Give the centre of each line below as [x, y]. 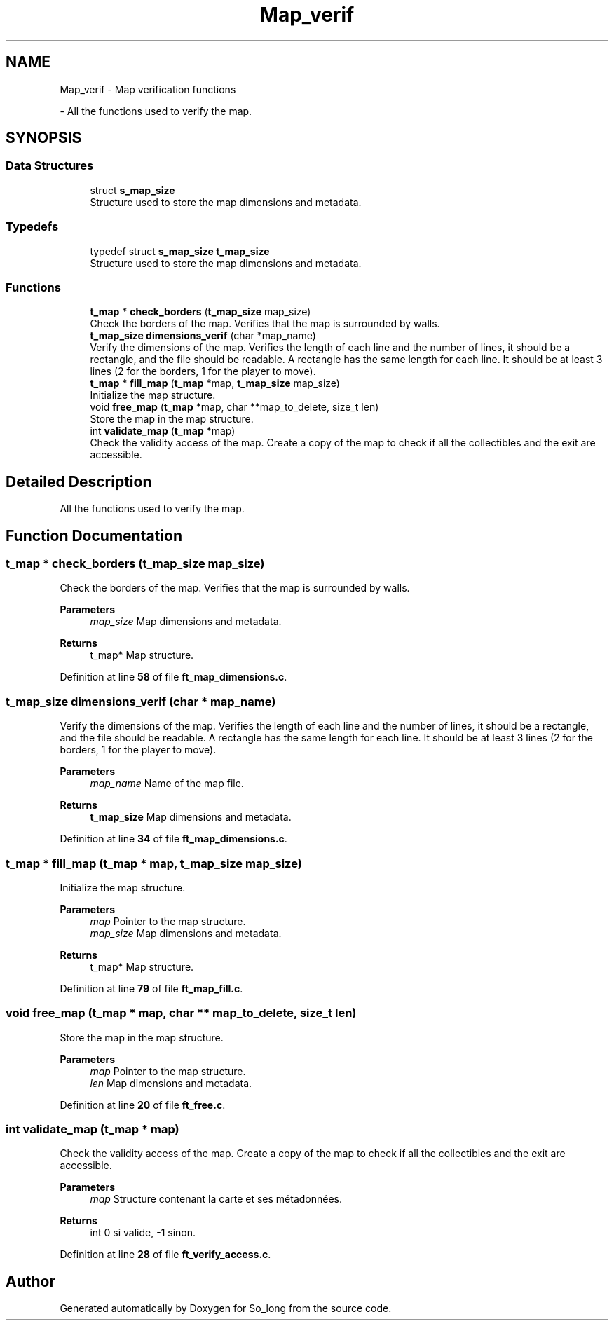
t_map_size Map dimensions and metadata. [191, 817]
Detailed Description [79, 481]
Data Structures [50, 166]
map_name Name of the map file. [167, 784]
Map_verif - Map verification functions [148, 89]
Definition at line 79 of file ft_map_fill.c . [151, 988]
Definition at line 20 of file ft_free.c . [143, 1105]
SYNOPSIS [44, 138]
